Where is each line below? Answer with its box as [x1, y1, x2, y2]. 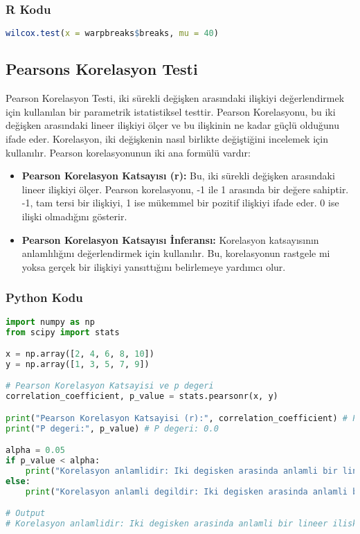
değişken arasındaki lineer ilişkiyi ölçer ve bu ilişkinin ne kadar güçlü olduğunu [6, 118, 339, 132]
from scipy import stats [6, 327, 120, 337]
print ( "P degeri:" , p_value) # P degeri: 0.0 [6, 423, 219, 434]
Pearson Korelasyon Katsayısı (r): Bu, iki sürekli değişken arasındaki [21, 168, 335, 183]
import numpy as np [6, 317, 95, 327]
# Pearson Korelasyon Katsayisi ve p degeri [6, 381, 214, 391]
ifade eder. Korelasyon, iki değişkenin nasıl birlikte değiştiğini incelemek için [6, 132, 328, 146]
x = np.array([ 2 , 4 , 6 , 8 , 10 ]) [6, 349, 154, 359]
